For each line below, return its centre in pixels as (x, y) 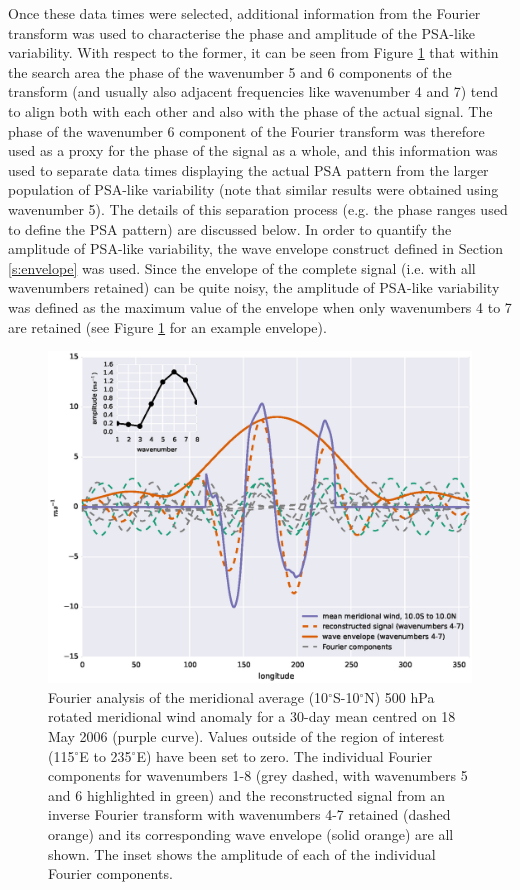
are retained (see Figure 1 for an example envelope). (167, 326)
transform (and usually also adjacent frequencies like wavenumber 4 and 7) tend (253, 91)
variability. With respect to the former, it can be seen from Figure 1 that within (253, 52)
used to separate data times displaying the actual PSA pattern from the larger (248, 169)
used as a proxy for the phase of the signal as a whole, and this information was (253, 150)
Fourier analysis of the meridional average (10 (188, 696)
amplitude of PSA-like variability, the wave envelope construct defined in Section (256, 248)
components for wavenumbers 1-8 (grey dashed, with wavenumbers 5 (258, 775)
